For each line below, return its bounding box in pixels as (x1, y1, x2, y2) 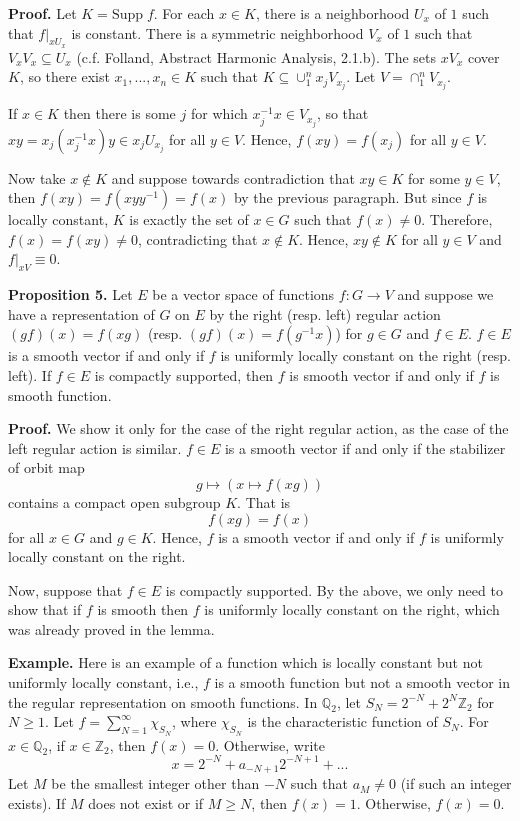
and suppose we (397, 284, 494, 305)
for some (408, 167, 460, 188)
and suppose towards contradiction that (111, 167, 355, 188)
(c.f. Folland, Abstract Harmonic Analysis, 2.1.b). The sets (76, 46, 437, 67)
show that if (8, 599, 82, 620)
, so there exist (19, 66, 110, 87)
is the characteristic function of (247, 711, 438, 732)
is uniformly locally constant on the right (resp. (220, 345, 511, 366)
